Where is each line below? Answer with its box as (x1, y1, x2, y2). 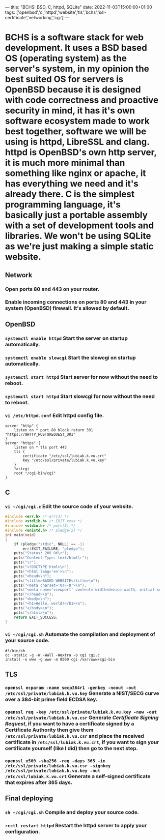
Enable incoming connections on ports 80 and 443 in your (5, 299, 147, 305)
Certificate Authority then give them (5, 726, 94, 733)
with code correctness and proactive (5, 94, 159, 106)
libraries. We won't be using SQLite (5, 231, 151, 241)
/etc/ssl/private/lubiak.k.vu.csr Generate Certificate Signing (5, 714, 159, 721)
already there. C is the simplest (5, 189, 135, 200)
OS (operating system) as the (5, 53, 127, 64)
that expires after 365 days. (5, 779, 73, 786)
